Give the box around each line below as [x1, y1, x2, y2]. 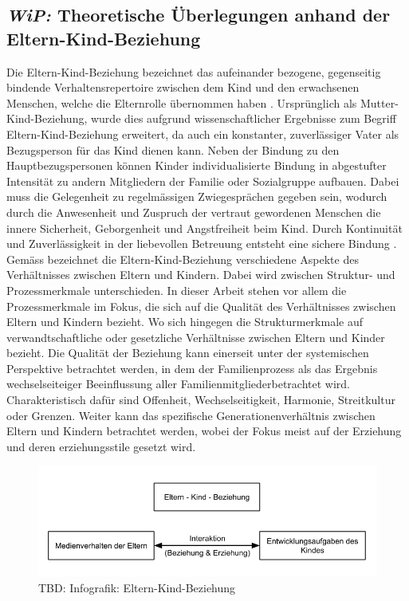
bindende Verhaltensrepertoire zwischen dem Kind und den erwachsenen [6, 79, 360, 96]
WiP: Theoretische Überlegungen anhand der [6, 2, 391, 27]
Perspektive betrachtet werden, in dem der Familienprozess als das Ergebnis [6, 359, 378, 376]
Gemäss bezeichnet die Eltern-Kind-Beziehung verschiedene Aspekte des [6, 250, 359, 267]
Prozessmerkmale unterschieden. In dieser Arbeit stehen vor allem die [6, 281, 347, 298]
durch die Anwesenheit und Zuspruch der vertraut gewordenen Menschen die [6, 203, 381, 220]
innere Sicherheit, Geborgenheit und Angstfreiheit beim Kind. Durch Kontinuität [6, 219, 403, 236]
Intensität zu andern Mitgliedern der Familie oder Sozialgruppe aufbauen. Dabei [6, 172, 399, 189]
